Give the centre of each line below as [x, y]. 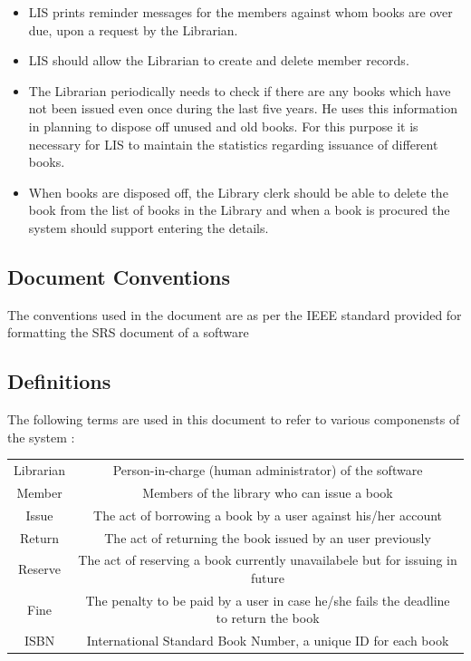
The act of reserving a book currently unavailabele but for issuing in [268, 560]
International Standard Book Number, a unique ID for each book [268, 641]
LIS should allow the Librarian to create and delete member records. [219, 60]
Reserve [40, 569]
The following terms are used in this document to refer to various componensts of [234, 419]
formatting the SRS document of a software [128, 332]
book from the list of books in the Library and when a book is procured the [239, 210]
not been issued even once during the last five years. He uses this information [243, 108]
